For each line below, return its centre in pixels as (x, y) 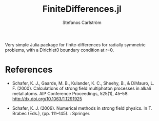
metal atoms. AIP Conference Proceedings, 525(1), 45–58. (70, 93)
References (29, 70)
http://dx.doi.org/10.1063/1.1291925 (47, 99)
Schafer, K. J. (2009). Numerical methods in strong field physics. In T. (82, 108)
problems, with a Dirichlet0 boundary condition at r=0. (60, 50)
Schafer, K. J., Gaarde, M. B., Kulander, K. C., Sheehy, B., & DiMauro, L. (83, 83)
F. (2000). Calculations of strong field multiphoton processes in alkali (81, 88)
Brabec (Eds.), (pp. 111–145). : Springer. (51, 113)
